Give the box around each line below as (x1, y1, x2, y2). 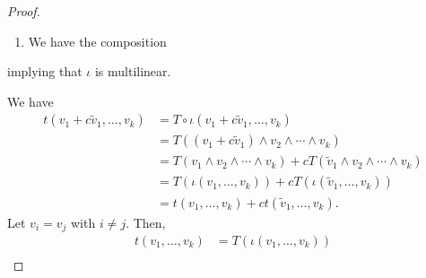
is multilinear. (94, 62, 171, 81)
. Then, (126, 213, 166, 231)
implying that (7, 62, 83, 81)
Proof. (7, 2, 40, 20)
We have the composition (28, 31, 167, 50)
